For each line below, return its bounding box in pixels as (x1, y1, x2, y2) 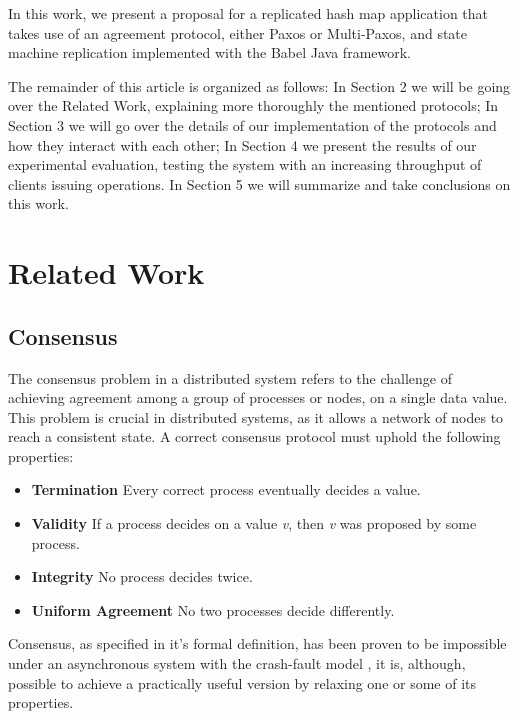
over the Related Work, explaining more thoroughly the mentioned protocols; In (8, 95, 499, 116)
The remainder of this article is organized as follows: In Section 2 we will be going (8, 75, 511, 96)
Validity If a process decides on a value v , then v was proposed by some (31, 513, 477, 534)
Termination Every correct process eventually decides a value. (31, 479, 421, 500)
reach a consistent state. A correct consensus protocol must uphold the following (8, 426, 501, 447)
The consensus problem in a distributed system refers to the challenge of (8, 367, 452, 388)
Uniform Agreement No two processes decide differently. (31, 599, 395, 620)
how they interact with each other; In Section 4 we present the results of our (8, 134, 477, 155)
